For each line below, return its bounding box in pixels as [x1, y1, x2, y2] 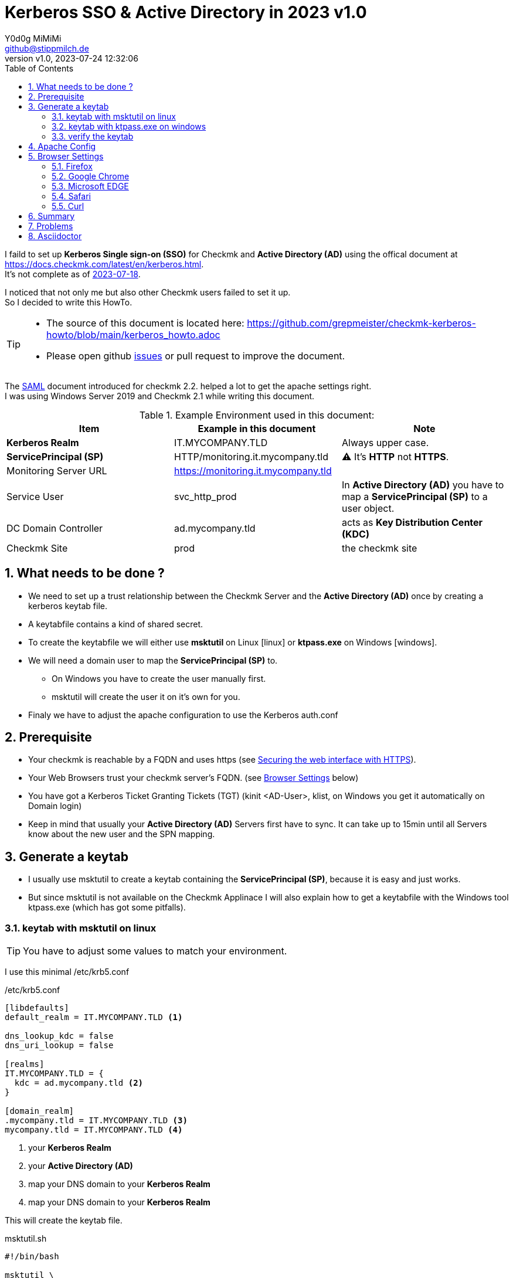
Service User [6, 490, 64, 502]
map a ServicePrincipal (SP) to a [341, 490, 488, 502]
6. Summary [28, 210, 75, 221]
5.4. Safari [52, 191, 91, 201]
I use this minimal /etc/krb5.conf [5, 967, 130, 977]
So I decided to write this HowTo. [5, 297, 133, 307]
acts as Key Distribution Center [341, 516, 483, 528]
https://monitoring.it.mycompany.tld [174, 464, 332, 477]
